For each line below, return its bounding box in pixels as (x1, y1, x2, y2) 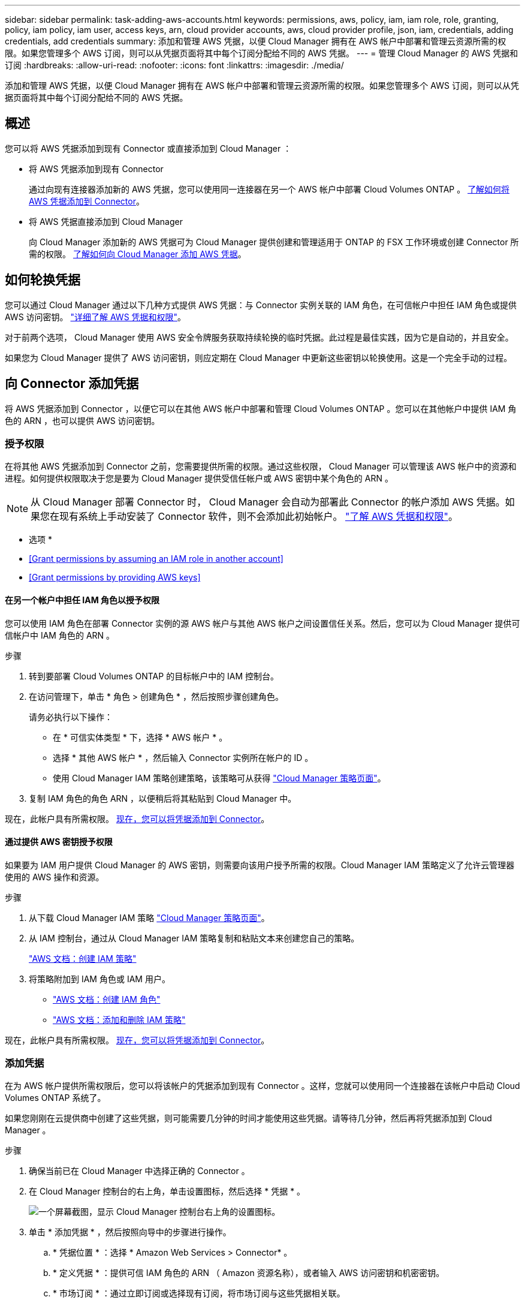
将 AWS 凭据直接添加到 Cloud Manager (29, 216, 183, 227)
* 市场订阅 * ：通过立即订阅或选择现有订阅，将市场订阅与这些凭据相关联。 (53, 1288, 345, 1299)
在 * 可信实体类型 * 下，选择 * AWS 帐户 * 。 (53, 732, 228, 742)
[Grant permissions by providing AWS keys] (29, 572, 201, 583)
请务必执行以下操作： (29, 711, 113, 722)
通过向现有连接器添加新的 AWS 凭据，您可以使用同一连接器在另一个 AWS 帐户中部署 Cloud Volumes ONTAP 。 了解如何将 (29, 183, 510, 194)
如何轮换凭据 (5, 272, 80, 288)
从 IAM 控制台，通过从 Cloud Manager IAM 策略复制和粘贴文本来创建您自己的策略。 (29, 932, 360, 943)
